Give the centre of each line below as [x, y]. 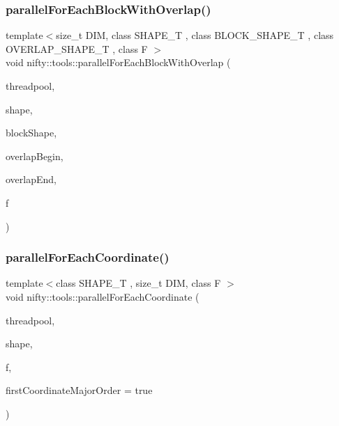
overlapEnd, [31, 179]
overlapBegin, [35, 156]
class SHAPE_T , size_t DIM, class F [138, 283]
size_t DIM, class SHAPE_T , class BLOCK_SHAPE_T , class [195, 35]
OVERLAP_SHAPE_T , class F [77, 48]
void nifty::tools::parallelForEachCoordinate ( [103, 296]
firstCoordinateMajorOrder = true [79, 390]
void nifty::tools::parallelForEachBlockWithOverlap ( [118, 62]
